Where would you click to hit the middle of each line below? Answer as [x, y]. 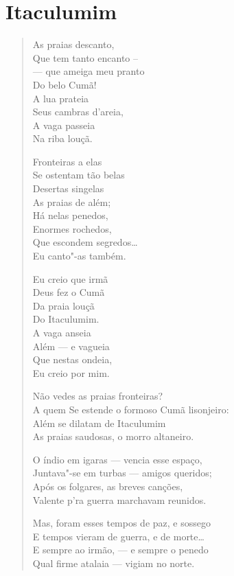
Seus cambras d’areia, [78, 112]
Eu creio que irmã [70, 278]
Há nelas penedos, [70, 215]
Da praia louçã [63, 305]
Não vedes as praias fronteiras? [98, 396]
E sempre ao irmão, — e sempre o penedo [120, 550]
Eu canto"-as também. [79, 256]
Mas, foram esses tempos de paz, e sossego [121, 523]
